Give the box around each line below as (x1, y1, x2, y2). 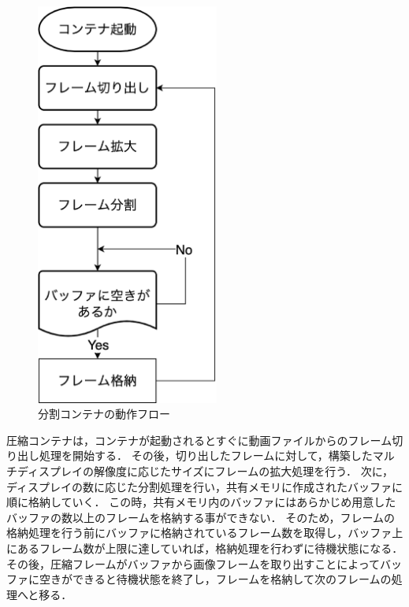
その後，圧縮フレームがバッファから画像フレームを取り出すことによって (6, 555, 381, 572)
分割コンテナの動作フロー (38, 405, 170, 422)
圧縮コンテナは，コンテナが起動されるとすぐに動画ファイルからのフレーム (6, 431, 392, 448)
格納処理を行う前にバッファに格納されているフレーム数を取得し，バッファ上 (6, 524, 403, 541)
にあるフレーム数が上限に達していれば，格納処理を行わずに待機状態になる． (6, 540, 403, 557)
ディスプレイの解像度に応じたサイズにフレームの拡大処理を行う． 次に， (17, 463, 394, 479)
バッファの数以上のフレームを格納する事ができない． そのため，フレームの (6, 509, 396, 525)
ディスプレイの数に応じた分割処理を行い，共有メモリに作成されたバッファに (6, 478, 403, 494)
